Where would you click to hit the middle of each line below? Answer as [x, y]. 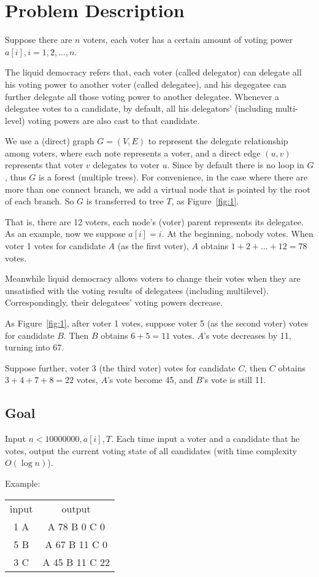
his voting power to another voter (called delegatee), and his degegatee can [146, 84]
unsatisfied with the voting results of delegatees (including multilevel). [137, 290]
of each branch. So [40, 201]
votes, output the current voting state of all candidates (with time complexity [151, 450]
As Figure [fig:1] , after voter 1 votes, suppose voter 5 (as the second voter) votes [157, 323]
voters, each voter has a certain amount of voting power [188, 40]
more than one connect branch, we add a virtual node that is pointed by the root [158, 189]
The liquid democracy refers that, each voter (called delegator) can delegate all [153, 72]
